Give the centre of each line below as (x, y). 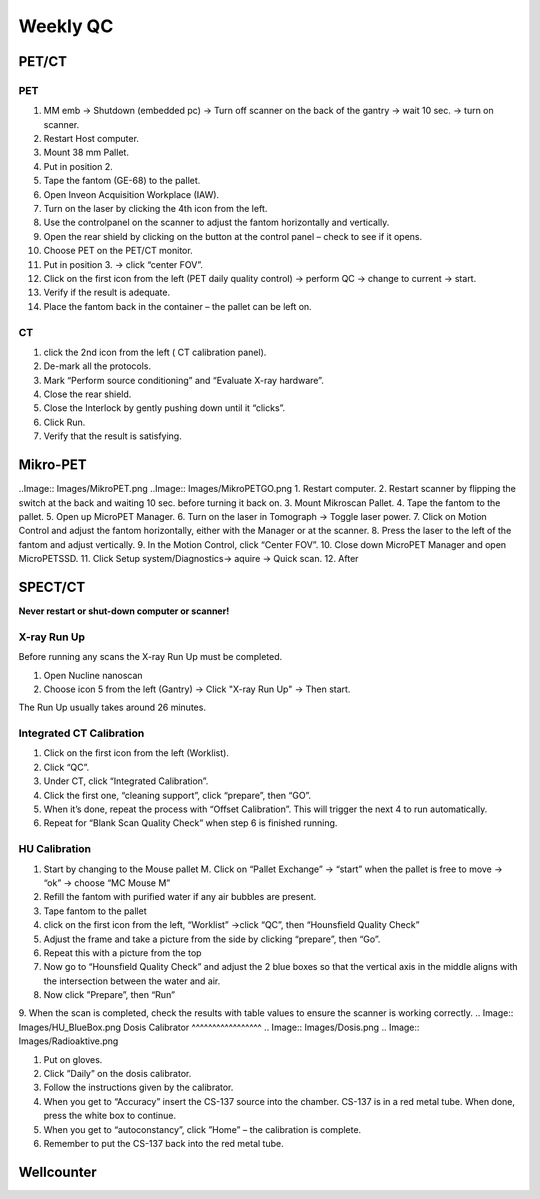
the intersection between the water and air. (132, 981)
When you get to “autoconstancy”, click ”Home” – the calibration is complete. (202, 1129)
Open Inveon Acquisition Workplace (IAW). (131, 194)
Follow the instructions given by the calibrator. (138, 1087)
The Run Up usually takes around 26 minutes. (112, 707)
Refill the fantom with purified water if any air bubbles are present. (180, 897)
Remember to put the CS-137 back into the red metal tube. (163, 1143)
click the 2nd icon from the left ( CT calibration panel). (155, 352)
